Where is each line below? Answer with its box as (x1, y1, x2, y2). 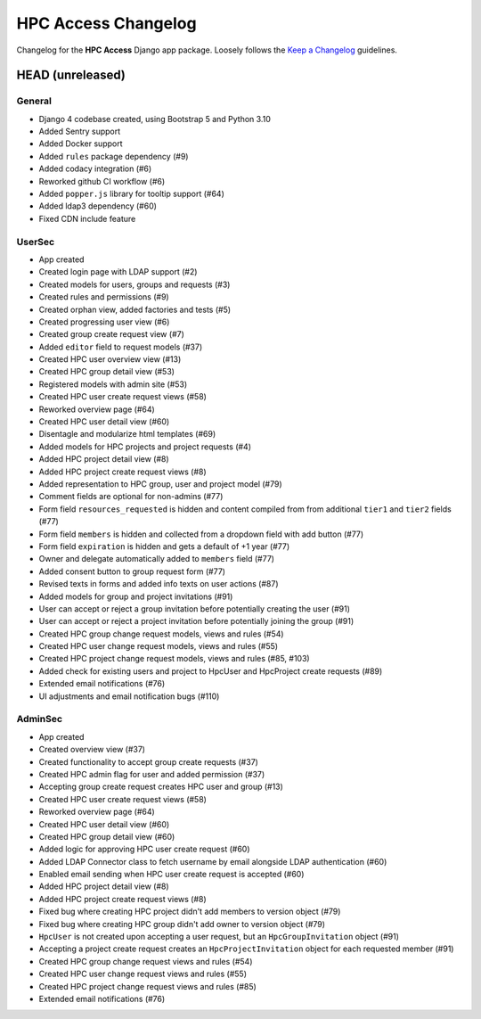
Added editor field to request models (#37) (38, 341, 203, 352)
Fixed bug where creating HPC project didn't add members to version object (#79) (38, 906, 341, 917)
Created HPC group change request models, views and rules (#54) (38, 629, 284, 639)
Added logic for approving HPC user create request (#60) (38, 843, 250, 855)
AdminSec (16, 713, 62, 726)
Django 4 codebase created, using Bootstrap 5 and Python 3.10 (38, 113, 271, 124)
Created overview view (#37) (38, 744, 146, 755)
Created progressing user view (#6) (38, 316, 170, 327)
